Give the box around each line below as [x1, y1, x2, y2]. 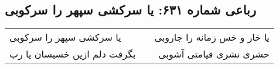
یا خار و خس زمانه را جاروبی [154, 30, 270, 44]
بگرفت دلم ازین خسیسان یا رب [9, 47, 136, 61]
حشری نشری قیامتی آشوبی [158, 47, 270, 61]
